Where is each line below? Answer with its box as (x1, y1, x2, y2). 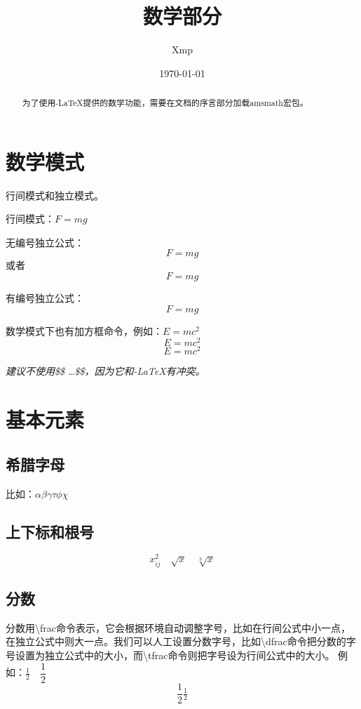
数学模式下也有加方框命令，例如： (6, 323, 163, 338)
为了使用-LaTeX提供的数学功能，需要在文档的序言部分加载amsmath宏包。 (22, 97, 308, 109)
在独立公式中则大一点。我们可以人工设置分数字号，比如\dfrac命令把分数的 (6, 634, 346, 649)
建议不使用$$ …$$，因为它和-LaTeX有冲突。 (6, 364, 205, 378)
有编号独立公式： (6, 291, 84, 305)
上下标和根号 (6, 520, 94, 542)
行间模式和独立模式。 (6, 187, 104, 202)
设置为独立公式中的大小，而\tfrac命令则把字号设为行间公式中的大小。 (15, 648, 335, 663)
